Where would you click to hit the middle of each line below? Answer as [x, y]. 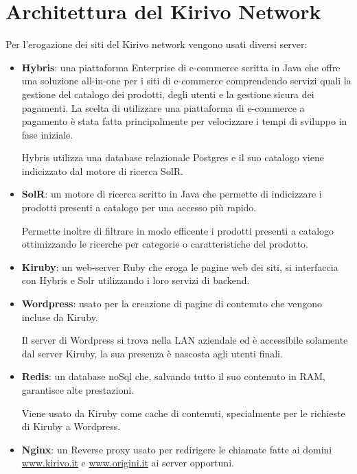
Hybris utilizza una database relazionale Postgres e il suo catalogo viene [173, 157]
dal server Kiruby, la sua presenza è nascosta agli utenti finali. [152, 353]
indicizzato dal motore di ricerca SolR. [102, 170]
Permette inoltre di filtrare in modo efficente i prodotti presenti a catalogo [178, 230]
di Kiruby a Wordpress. [71, 426]
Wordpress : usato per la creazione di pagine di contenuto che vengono [172, 304]
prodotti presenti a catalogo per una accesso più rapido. [139, 208]
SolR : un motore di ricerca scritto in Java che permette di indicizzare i [172, 194]
